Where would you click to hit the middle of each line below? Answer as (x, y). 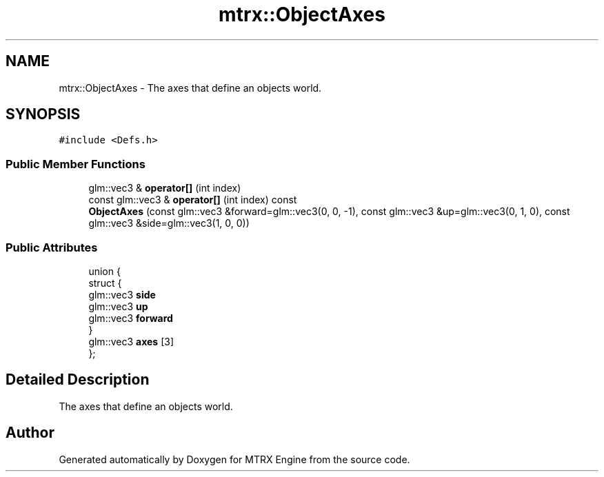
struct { (105, 283)
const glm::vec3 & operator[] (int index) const (193, 200)
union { (104, 271)
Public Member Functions (75, 164)
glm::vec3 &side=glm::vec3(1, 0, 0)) (169, 223)
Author (30, 433)
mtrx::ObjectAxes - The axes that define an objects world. (190, 88)
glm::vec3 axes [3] (131, 341)
